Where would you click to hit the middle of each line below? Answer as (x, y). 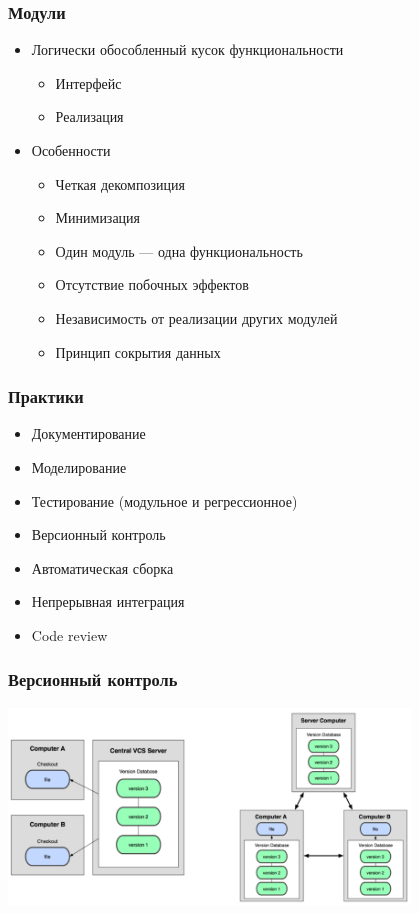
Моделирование (79, 466)
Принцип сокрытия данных (138, 351)
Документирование (88, 433)
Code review (69, 634)
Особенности (71, 150)
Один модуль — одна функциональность (179, 250)
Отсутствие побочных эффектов (152, 284)
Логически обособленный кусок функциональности (187, 49)
